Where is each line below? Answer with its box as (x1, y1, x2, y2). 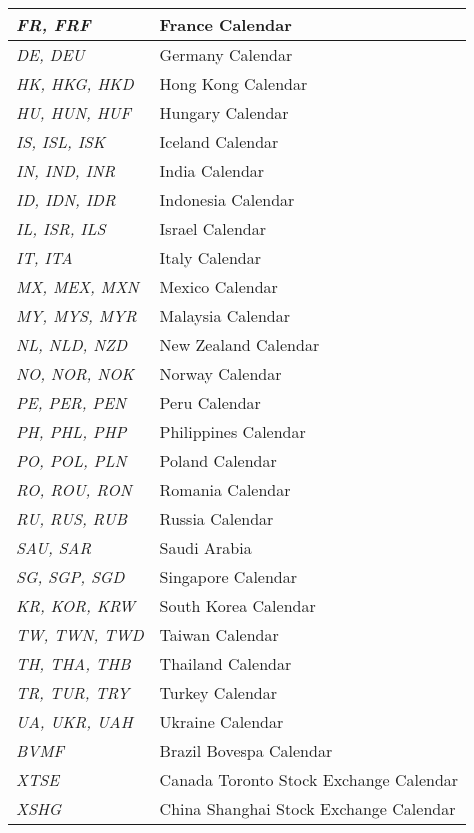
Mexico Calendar (159, 275, 278, 298)
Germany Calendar (159, 43, 293, 66)
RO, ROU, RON (16, 478, 132, 501)
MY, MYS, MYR (16, 304, 137, 327)
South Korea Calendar (159, 594, 316, 617)
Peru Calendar (159, 391, 261, 414)
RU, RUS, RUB (16, 507, 127, 530)
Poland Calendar (159, 449, 277, 472)
